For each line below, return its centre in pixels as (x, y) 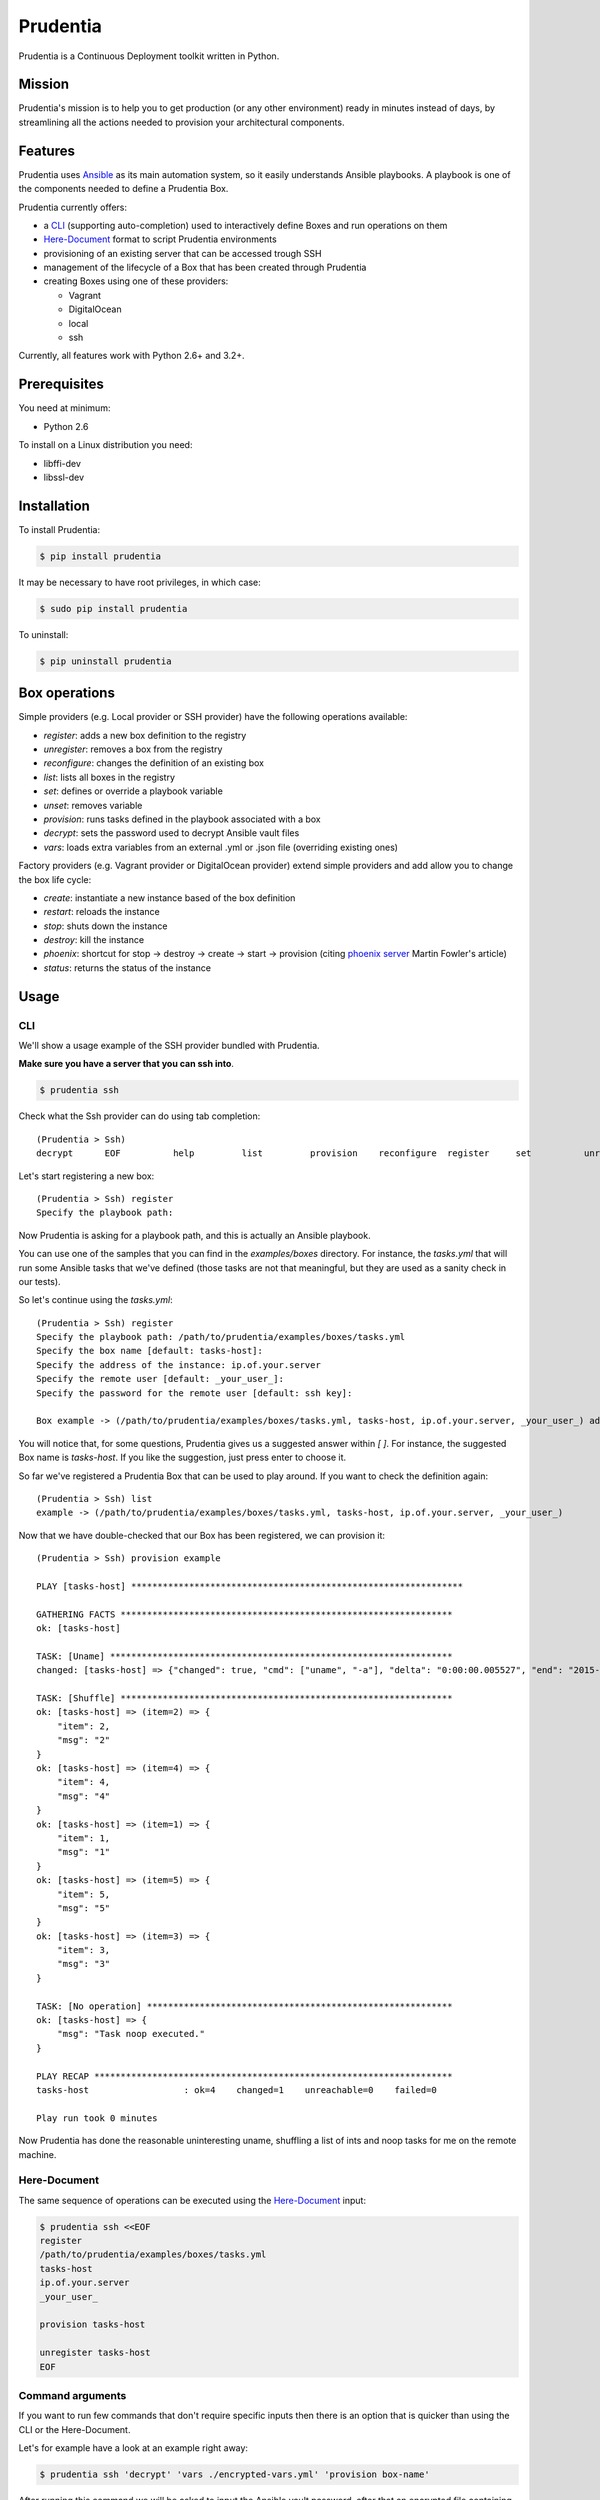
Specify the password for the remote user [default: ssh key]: (194, 1393)
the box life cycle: (55, 879)
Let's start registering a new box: (86, 1176)
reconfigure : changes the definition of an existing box (154, 763)
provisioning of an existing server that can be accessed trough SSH (182, 253)
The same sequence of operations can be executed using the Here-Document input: (192, 2200)
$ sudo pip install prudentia (113, 608)
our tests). (39, 1281)
